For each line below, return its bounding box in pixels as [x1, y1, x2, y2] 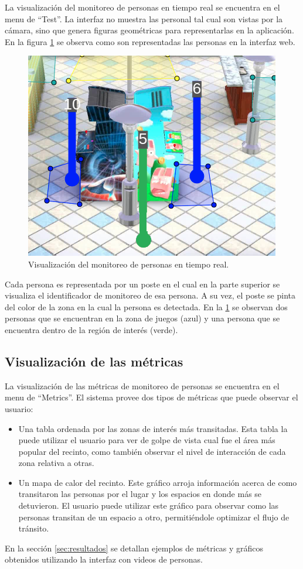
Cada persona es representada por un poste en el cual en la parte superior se [5, 277, 280, 290]
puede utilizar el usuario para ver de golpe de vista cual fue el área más [18, 434, 275, 446]
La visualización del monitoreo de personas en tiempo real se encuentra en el [5, 1, 280, 13]
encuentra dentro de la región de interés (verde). [5, 323, 178, 335]
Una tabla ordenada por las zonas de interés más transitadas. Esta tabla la [18, 422, 288, 434]
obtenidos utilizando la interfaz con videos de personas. [5, 553, 203, 565]
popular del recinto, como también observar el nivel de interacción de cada [18, 445, 286, 457]
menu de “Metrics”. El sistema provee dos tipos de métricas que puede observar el [5, 391, 298, 403]
